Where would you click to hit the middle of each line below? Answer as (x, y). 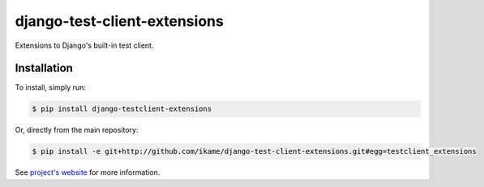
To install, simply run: (51, 87)
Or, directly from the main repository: (77, 130)
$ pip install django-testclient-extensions (122, 109)
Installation (44, 68)
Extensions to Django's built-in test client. (84, 45)
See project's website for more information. (88, 172)
